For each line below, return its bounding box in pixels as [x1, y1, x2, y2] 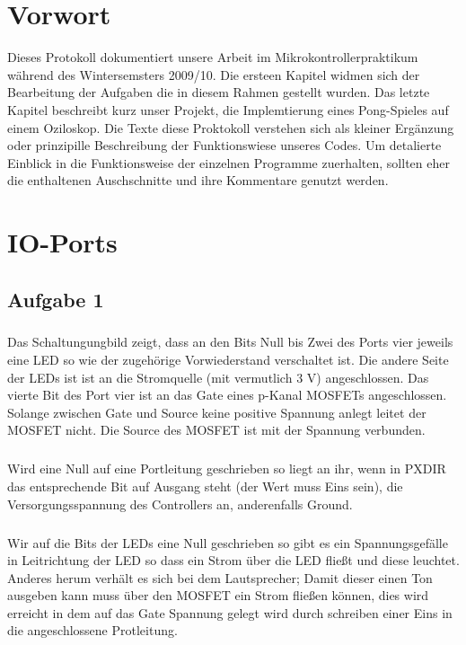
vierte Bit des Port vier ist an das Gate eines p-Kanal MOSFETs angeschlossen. [7, 385, 447, 404]
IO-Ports [7, 224, 118, 261]
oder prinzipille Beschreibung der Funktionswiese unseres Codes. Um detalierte [7, 136, 442, 155]
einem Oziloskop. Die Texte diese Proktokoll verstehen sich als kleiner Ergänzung [7, 118, 454, 137]
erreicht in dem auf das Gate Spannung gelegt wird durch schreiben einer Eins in [7, 603, 453, 622]
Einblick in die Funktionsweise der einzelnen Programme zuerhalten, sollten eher [7, 153, 450, 172]
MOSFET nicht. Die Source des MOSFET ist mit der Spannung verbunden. [7, 420, 426, 439]
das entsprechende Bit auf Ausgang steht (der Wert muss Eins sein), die [7, 476, 403, 495]
